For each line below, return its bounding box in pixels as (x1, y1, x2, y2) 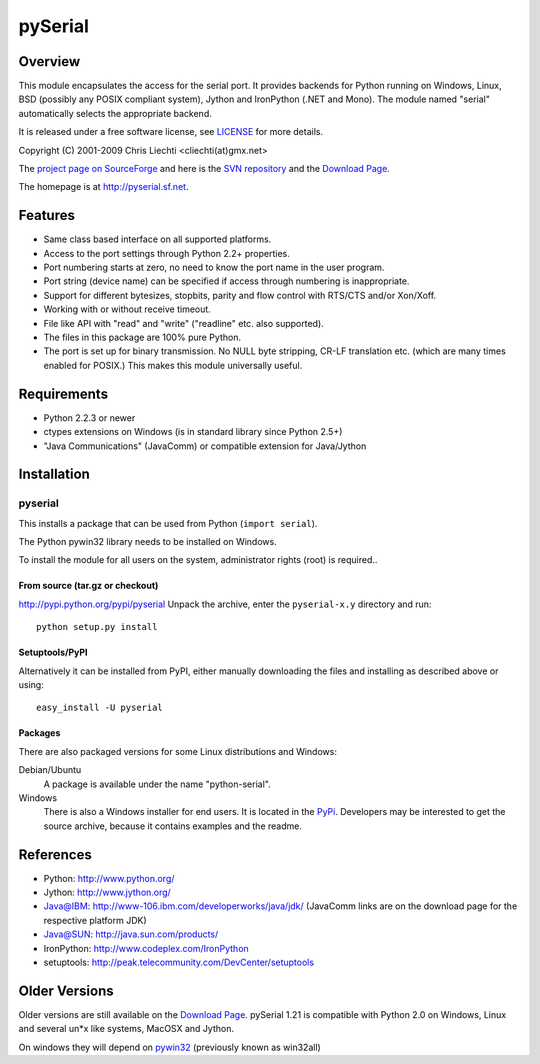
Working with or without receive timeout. (43, 303, 212, 315)
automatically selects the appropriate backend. (18, 107, 212, 119)
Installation (18, 466, 90, 483)
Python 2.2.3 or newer (43, 411, 136, 424)
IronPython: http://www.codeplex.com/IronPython (43, 942, 249, 954)
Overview (18, 53, 81, 70)
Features (18, 207, 75, 224)
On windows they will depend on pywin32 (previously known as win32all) (18, 1041, 322, 1053)
